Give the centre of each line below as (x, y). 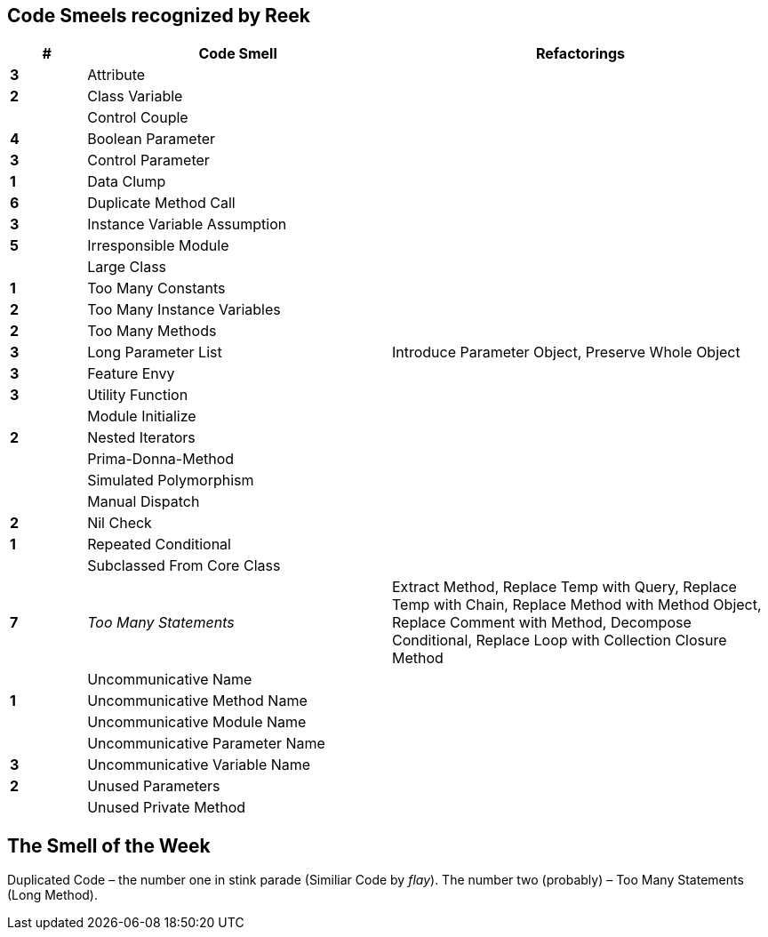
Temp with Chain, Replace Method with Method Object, (576, 605)
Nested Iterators (141, 438)
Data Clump (127, 182)
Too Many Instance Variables (184, 310)
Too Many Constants (156, 288)
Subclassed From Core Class (184, 566)
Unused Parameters (154, 786)
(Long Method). (52, 895)
